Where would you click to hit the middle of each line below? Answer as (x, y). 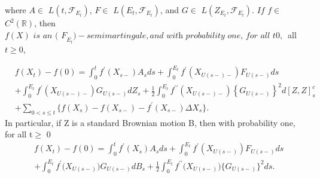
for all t (19, 134)
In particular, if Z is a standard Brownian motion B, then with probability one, (150, 122)
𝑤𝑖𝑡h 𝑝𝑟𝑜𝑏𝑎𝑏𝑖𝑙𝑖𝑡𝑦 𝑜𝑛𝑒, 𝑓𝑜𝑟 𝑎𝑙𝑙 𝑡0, (224, 36)
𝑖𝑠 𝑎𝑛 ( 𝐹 (50, 36)
